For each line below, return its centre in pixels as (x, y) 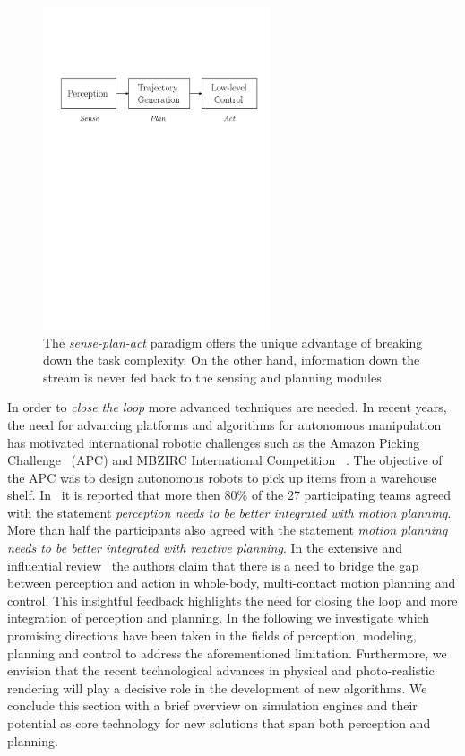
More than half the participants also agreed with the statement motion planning (228, 530)
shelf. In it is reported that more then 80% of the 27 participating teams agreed (229, 495)
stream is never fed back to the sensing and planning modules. (214, 377)
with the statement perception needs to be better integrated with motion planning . (229, 512)
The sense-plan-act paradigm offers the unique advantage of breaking (233, 342)
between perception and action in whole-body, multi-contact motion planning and (232, 583)
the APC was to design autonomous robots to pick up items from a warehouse (222, 477)
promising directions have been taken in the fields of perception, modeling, (212, 636)
